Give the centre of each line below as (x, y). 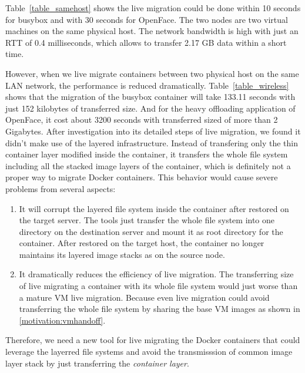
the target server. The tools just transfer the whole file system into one (147, 220)
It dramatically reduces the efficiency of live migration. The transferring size (156, 274)
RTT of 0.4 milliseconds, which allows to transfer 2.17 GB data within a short (146, 42)
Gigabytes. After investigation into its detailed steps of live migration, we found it (153, 131)
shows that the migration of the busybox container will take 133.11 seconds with (150, 97)
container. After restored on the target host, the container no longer (142, 243)
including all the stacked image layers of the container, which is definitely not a (148, 165)
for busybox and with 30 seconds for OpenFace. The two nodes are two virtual (147, 19)
